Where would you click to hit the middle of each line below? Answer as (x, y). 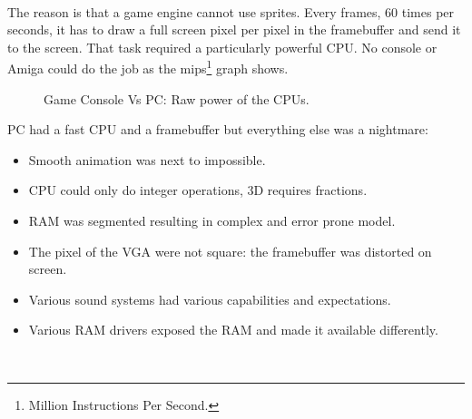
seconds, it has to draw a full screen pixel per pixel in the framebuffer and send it (234, 29)
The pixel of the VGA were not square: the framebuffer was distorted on (230, 251)
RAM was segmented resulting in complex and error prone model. (212, 220)
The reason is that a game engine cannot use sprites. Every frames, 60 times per (231, 11)
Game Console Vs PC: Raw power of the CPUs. (177, 98)
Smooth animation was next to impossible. (147, 159)
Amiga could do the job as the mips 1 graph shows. (148, 67)
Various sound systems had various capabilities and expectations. (210, 299)
